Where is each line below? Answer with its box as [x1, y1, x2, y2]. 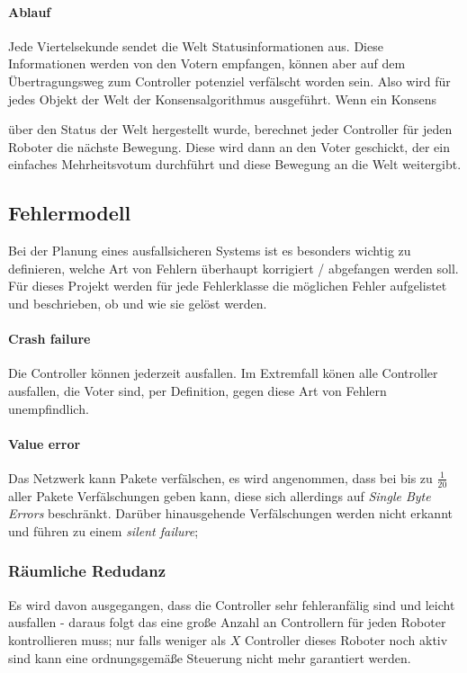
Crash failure [8, 329, 91, 348]
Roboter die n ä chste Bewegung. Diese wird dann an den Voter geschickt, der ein [8, 137, 450, 156]
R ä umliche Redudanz [8, 560, 166, 582]
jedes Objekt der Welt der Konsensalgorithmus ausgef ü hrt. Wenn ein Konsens [8, 89, 436, 108]
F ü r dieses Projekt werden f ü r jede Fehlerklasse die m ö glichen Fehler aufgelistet [8, 276, 447, 295]
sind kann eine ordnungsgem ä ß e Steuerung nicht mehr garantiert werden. [8, 648, 411, 667]
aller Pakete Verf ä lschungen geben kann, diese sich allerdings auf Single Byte [8, 486, 431, 505]
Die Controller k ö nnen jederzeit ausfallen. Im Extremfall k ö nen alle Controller [8, 363, 438, 382]
